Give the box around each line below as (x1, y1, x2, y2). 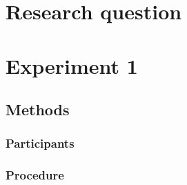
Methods (6, 99, 70, 120)
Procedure (6, 166, 64, 184)
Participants (6, 135, 75, 152)
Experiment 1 (6, 51, 138, 79)
